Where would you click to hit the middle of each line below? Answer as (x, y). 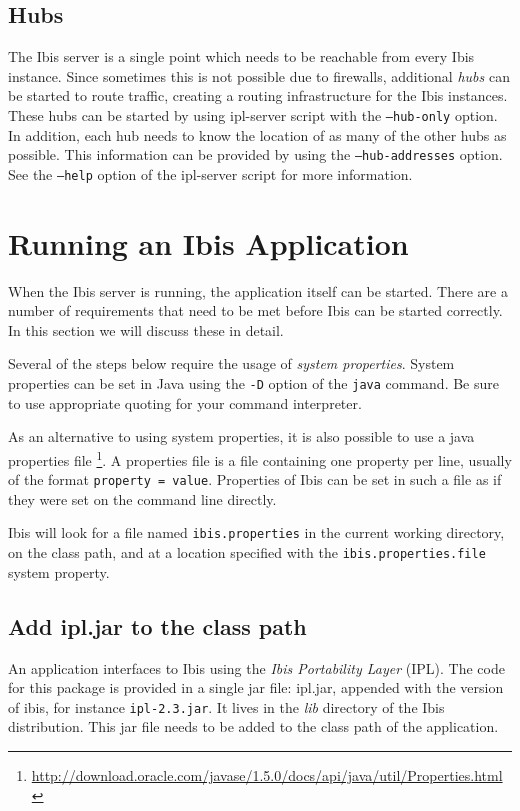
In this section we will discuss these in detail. (146, 329)
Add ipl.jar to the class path (157, 625)
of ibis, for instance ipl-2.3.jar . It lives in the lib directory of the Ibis (226, 706)
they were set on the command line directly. (142, 498)
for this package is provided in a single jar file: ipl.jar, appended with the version (256, 687)
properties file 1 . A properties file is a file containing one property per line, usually (260, 458)
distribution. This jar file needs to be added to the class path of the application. (253, 726)
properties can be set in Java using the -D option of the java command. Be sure (253, 383)
